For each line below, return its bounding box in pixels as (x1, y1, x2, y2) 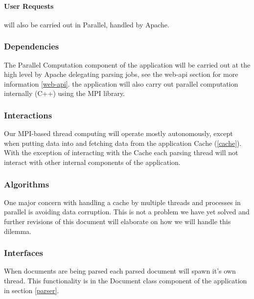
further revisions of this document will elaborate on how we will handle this (4, 216, 231, 226)
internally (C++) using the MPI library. (4, 88, 125, 98)
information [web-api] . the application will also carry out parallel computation (4, 78, 238, 89)
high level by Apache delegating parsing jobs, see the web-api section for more (4, 69, 238, 79)
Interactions (4, 109, 52, 121)
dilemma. (4, 226, 31, 236)
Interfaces (4, 247, 44, 259)
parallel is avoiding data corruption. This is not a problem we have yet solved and (4, 207, 250, 217)
